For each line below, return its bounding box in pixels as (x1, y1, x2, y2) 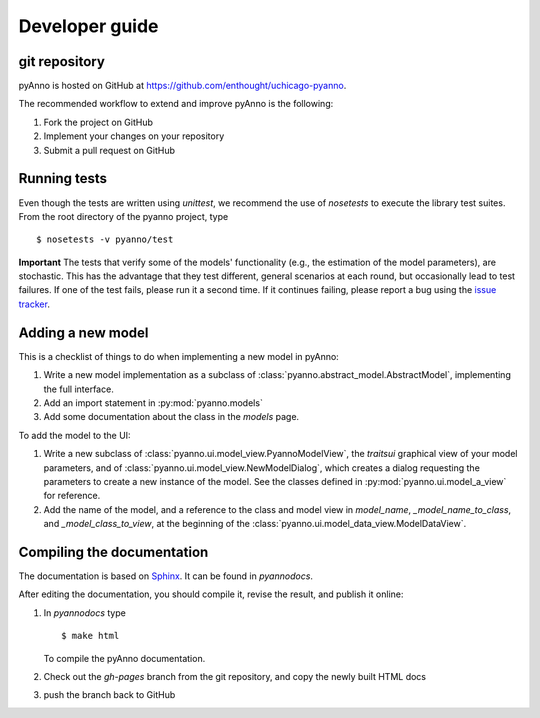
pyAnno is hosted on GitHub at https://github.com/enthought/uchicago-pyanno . (18, 80, 347, 92)
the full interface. (43, 383, 114, 395)
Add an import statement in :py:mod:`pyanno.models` (43, 396, 264, 409)
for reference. (43, 490, 101, 502)
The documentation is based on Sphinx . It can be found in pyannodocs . (18, 570, 314, 582)
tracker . (18, 298, 50, 310)
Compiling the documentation (18, 543, 209, 560)
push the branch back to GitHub (43, 689, 176, 701)
